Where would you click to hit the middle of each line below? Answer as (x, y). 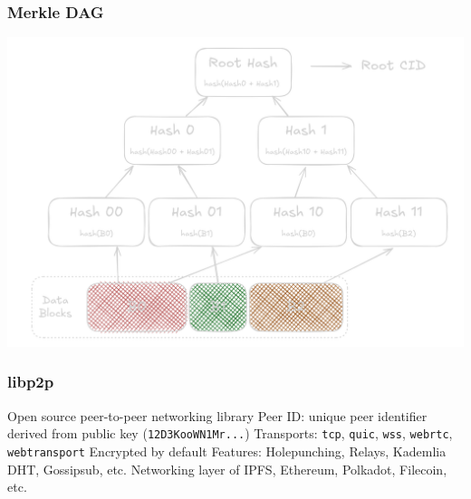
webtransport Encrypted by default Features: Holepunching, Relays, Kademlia (227, 451)
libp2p (31, 382)
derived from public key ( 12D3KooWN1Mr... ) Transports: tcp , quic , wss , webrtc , (230, 433)
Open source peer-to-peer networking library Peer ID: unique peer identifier (217, 415)
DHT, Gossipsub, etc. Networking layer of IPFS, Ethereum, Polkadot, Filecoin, (227, 469)
